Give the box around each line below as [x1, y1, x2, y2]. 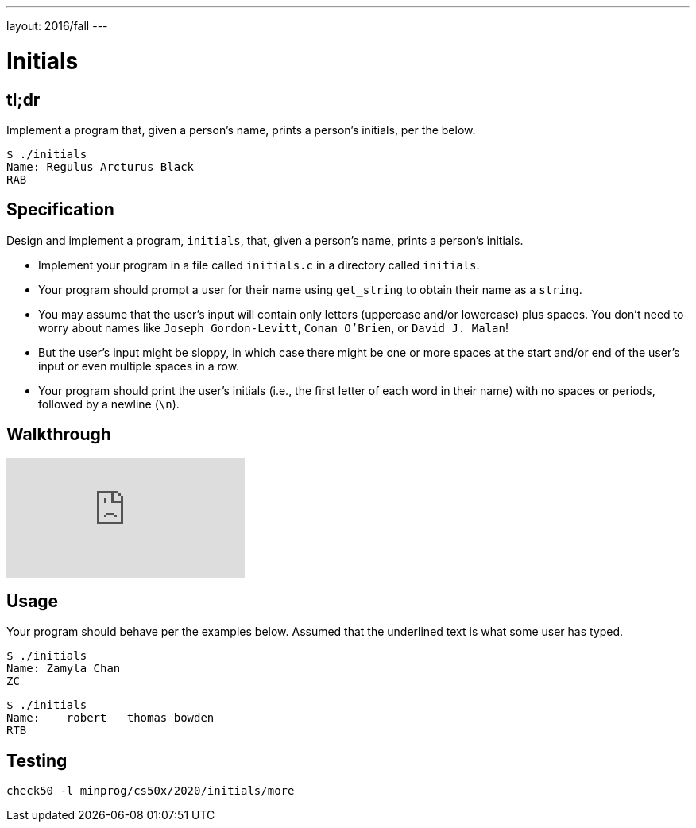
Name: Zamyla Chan [6, 662, 121, 675]
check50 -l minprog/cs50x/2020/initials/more [6, 784, 295, 798]
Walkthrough [6, 424, 111, 445]
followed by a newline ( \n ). [38, 397, 180, 411]
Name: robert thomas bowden [6, 711, 215, 725]
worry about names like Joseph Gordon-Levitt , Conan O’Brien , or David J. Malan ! [38, 320, 508, 335]
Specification [6, 199, 114, 220]
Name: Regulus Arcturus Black [6, 160, 195, 173]
